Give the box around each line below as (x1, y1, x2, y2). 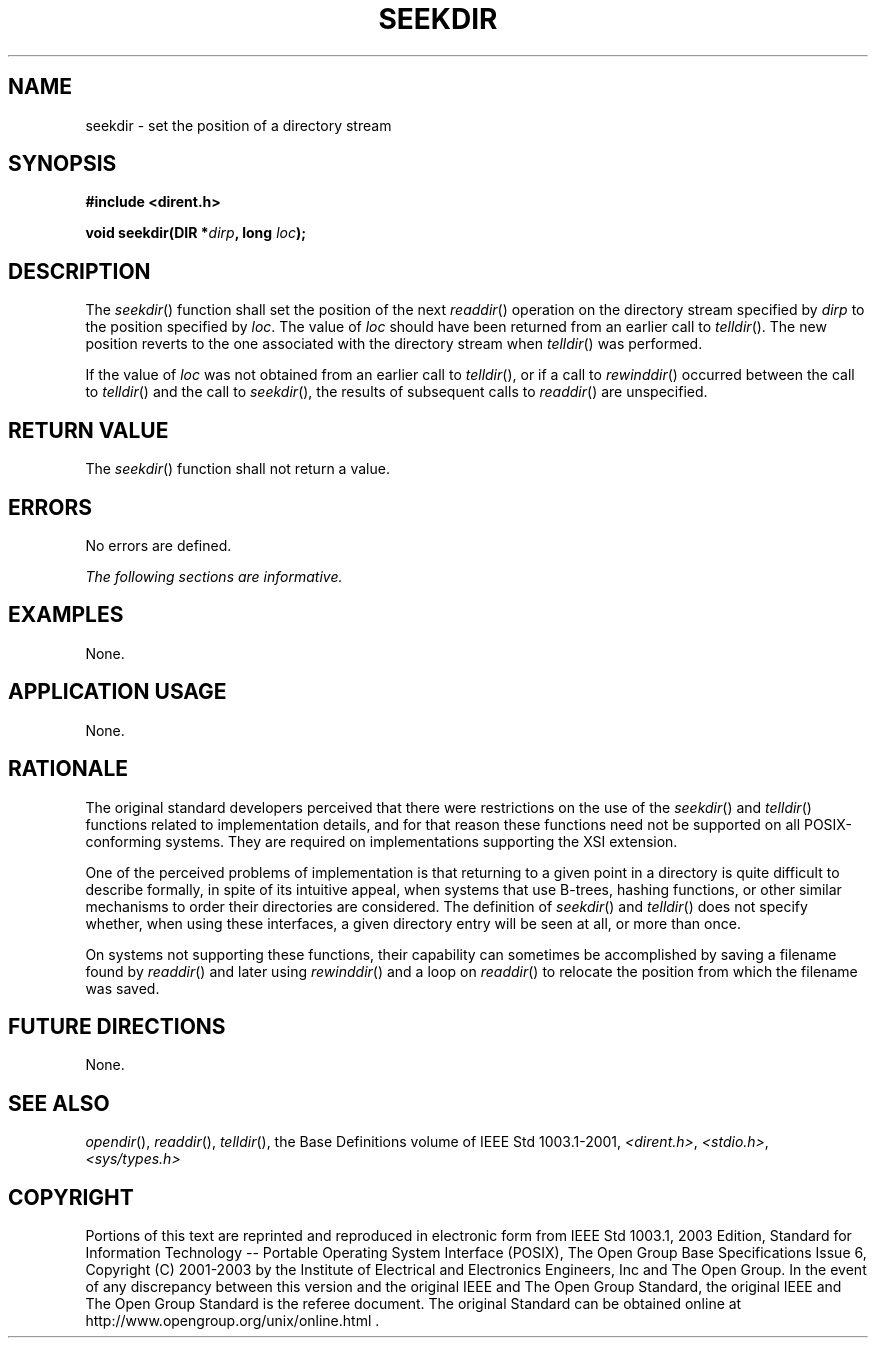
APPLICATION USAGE (8, 679, 227, 705)
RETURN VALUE (8, 417, 169, 443)
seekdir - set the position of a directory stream (85, 116, 392, 134)
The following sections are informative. (85, 567, 343, 585)
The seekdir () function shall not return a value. (85, 460, 390, 478)
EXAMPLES (8, 602, 124, 628)
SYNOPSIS (8, 151, 117, 177)
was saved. (85, 979, 160, 997)
